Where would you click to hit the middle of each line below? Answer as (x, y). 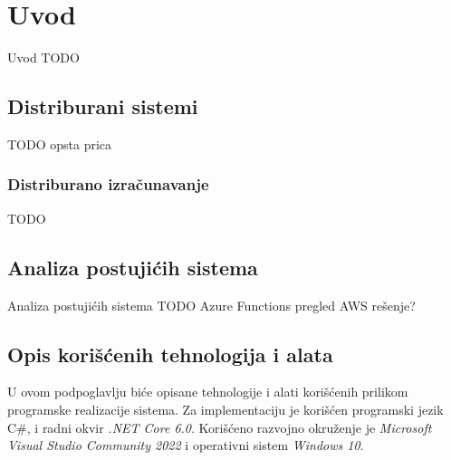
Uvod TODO (43, 57)
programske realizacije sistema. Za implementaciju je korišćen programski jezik (225, 409)
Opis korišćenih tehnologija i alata (170, 354)
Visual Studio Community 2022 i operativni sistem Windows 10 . (186, 445)
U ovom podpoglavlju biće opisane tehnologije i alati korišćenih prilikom (208, 392)
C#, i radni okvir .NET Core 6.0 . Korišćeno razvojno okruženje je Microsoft (220, 427)
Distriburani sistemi (103, 106)
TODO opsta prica (60, 144)
